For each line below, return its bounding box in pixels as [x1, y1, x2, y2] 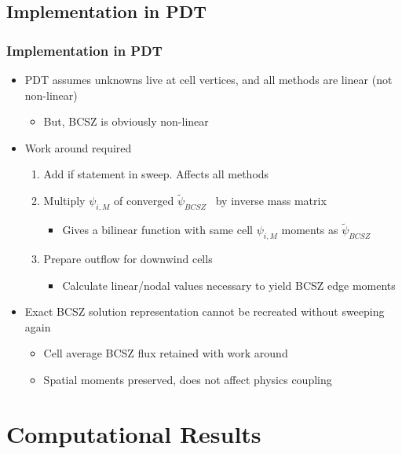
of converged [114, 192, 174, 209]
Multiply [43, 192, 86, 209]
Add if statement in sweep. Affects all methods [43, 166, 269, 182]
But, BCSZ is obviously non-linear [43, 113, 209, 130]
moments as [281, 222, 338, 238]
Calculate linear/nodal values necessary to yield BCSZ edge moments [62, 276, 396, 293]
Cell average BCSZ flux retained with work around [43, 345, 288, 361]
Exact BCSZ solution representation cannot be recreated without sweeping [24, 303, 385, 320]
